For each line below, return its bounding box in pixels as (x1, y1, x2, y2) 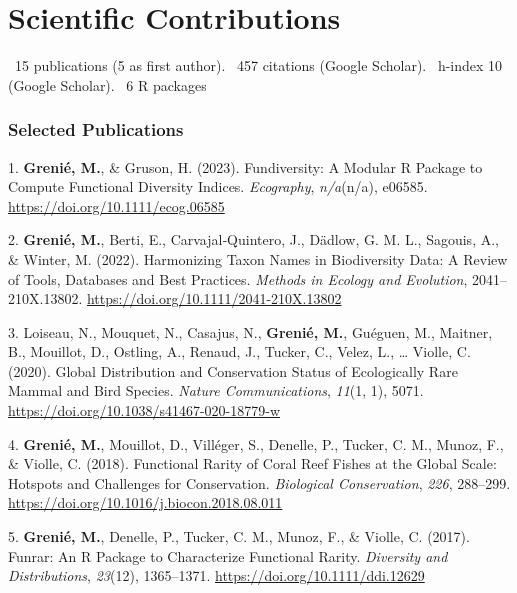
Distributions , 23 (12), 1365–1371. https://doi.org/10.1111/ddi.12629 (8, 565, 425, 586)
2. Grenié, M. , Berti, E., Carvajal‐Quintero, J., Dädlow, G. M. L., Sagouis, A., (8, 229, 499, 250)
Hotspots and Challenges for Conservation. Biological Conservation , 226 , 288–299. (8, 472, 511, 493)
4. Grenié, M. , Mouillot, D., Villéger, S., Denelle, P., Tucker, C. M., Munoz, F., (8, 433, 504, 454)
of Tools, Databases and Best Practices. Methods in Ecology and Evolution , (8, 268, 468, 289)
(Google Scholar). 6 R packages (8, 74, 207, 95)
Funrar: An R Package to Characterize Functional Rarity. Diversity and (8, 545, 448, 566)
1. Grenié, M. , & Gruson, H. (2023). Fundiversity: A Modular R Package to (8, 156, 483, 177)
